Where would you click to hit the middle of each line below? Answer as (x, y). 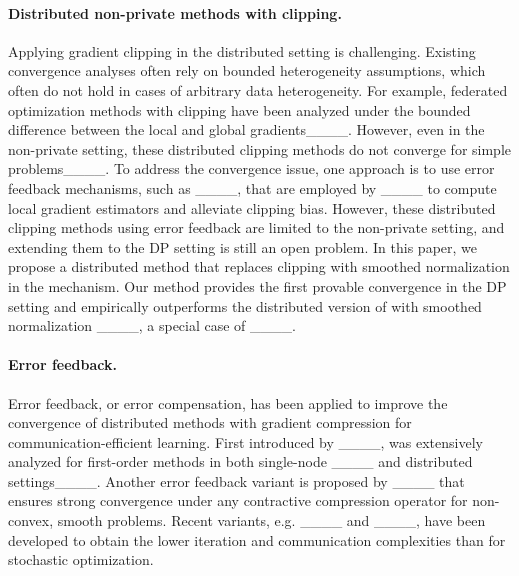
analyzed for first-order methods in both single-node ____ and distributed (240, 461)
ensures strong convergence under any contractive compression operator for (238, 500)
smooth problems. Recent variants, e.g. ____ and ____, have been (271, 520)
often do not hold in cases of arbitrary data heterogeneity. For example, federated (258, 89)
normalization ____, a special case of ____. (152, 325)
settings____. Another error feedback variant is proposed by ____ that (236, 480)
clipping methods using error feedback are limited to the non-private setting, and (256, 227)
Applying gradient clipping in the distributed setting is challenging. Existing (242, 50)
